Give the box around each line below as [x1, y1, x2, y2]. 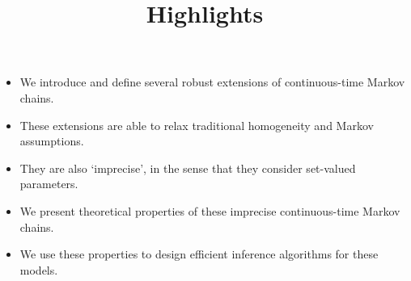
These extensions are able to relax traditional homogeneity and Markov [19, 116, 374, 133]
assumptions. [19, 132, 84, 149]
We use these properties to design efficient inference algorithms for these [19, 245, 379, 262]
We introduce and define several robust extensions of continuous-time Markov [19, 73, 405, 90]
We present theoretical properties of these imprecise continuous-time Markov [19, 202, 400, 219]
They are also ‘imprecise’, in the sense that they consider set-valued [19, 159, 356, 176]
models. [19, 261, 58, 278]
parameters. [19, 175, 78, 192]
